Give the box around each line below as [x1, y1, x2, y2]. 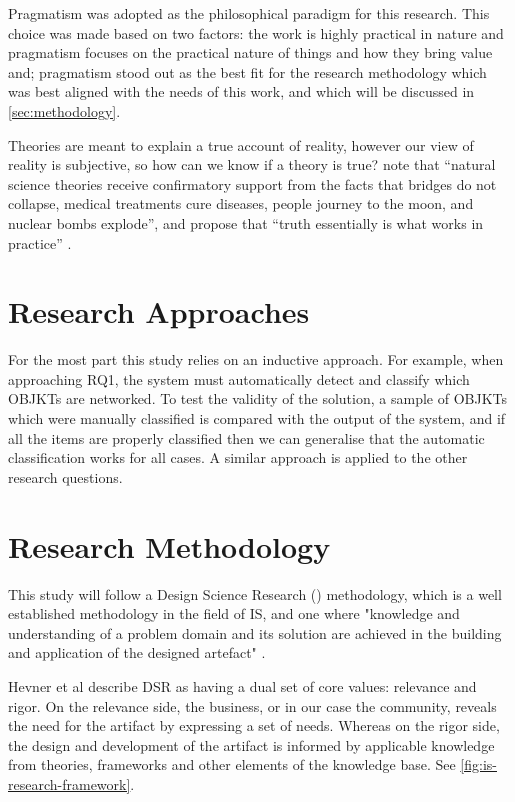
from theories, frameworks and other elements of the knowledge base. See [8, 754, 456, 775]
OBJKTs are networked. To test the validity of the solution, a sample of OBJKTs [8, 388, 507, 409]
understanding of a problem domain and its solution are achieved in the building [8, 622, 502, 643]
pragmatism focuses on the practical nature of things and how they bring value [8, 42, 493, 63]
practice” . [8, 232, 72, 253]
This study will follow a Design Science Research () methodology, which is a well [8, 583, 502, 604]
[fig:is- [460, 754, 497, 775]
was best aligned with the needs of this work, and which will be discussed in [8, 81, 475, 102]
